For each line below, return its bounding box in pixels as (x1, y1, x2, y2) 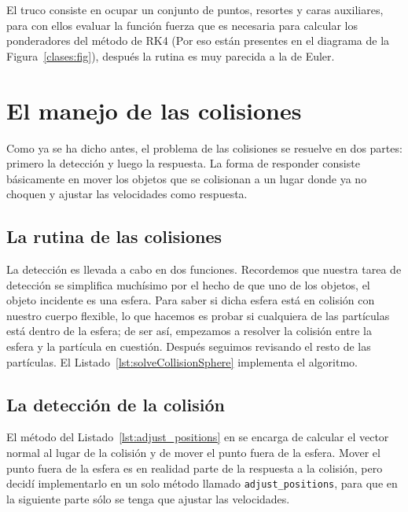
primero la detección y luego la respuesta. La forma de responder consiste (6, 155, 360, 171)
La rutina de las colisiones (6, 224, 222, 249)
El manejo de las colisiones (6, 94, 302, 126)
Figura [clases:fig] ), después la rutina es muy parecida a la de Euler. (6, 47, 335, 64)
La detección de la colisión (6, 392, 225, 416)
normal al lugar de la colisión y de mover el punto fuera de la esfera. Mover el (6, 444, 380, 461)
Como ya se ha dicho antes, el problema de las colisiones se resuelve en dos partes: (6, 139, 402, 156)
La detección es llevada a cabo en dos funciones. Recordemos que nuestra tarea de (6, 261, 402, 278)
